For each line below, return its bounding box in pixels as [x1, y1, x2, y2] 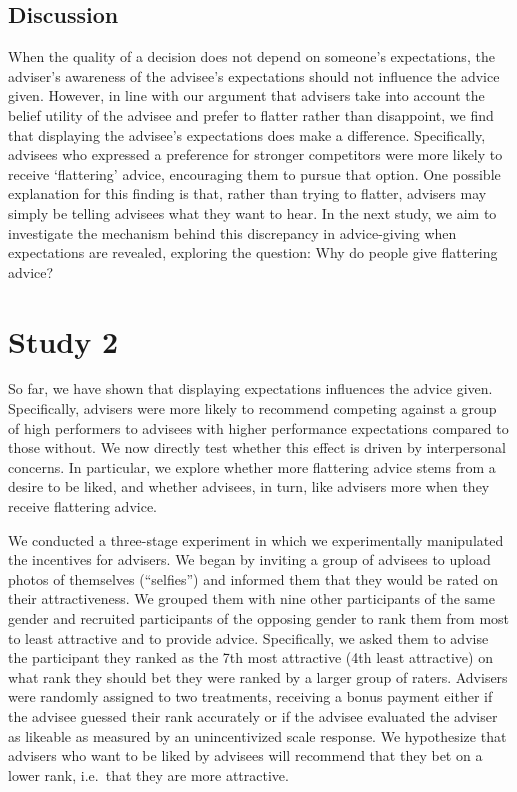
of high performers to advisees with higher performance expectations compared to [8, 417, 509, 438]
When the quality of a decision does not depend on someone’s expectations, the [8, 46, 495, 67]
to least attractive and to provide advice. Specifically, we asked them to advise [8, 627, 489, 648]
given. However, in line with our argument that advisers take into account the [8, 85, 485, 106]
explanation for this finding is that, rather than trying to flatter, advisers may [8, 183, 487, 204]
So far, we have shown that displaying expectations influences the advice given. [8, 378, 493, 399]
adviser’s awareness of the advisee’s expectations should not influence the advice [8, 65, 500, 86]
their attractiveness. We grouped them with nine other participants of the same [8, 588, 496, 609]
